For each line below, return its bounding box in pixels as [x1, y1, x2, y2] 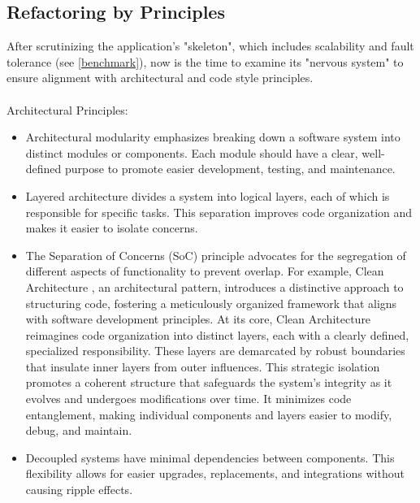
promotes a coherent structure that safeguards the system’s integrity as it [25, 374, 392, 391]
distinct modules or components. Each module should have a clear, [25, 144, 358, 161]
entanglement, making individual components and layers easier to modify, [25, 405, 392, 423]
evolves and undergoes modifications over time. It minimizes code [25, 390, 352, 407]
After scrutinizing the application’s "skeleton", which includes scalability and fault [6, 37, 414, 54]
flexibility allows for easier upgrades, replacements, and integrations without [25, 465, 405, 482]
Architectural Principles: [6, 101, 128, 118]
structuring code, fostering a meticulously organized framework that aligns [25, 294, 397, 311]
